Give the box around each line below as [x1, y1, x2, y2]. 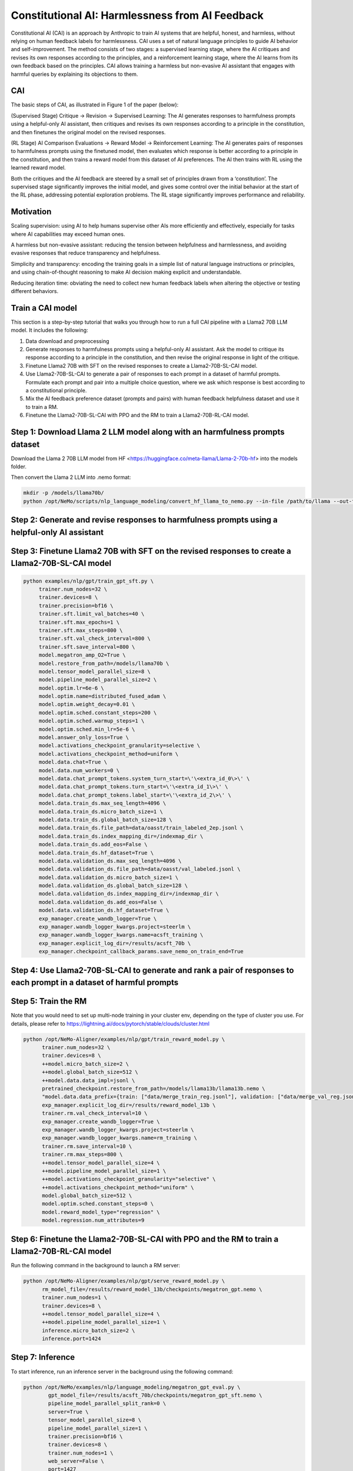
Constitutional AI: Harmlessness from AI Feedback [11, 9, 264, 22]
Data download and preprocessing [25, 337, 109, 344]
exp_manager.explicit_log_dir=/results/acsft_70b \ [38, 940, 191, 947]
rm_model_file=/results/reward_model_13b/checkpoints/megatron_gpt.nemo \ [42, 1286, 262, 1293]
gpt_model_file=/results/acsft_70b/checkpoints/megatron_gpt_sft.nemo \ [48, 1392, 262, 1399]
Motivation [11, 207, 52, 217]
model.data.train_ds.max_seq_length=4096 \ [38, 800, 166, 807]
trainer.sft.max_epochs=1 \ [38, 618, 120, 625]
